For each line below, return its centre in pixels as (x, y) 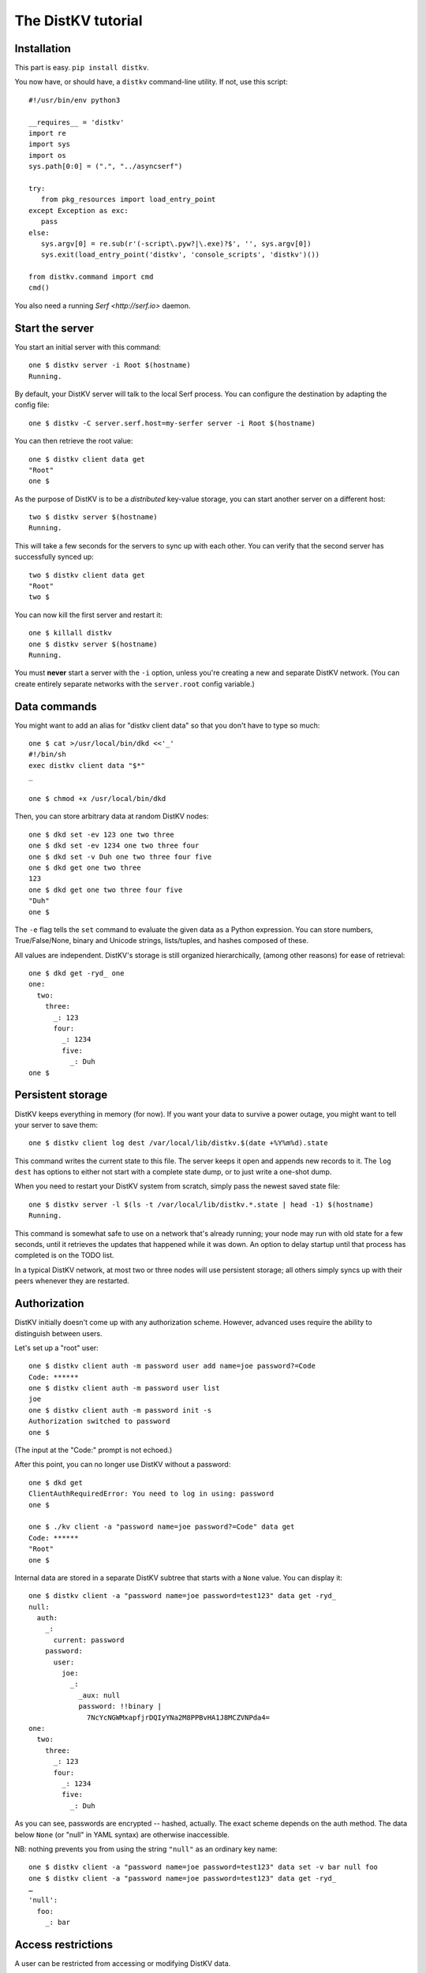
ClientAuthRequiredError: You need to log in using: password (151, 1494)
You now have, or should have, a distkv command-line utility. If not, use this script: (151, 82)
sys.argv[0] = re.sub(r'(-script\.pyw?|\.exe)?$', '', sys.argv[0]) (176, 243)
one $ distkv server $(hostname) (93, 644)
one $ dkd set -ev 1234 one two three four (114, 846)
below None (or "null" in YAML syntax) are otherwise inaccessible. (122, 1834)
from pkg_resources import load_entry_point (128, 200)
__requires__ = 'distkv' (77, 122)
